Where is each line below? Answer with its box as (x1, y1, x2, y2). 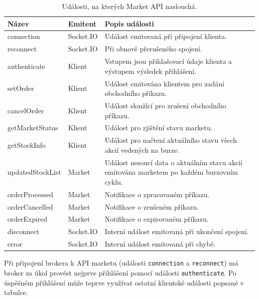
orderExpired (7, 214, 48, 224)
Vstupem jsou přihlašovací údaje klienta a (105, 56, 232, 66)
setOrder (7, 83, 34, 93)
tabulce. (4, 287, 28, 298)
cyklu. (105, 176, 123, 187)
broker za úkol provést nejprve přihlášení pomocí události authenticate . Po (4, 267, 237, 278)
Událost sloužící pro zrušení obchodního (105, 100, 226, 110)
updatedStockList (7, 167, 61, 177)
